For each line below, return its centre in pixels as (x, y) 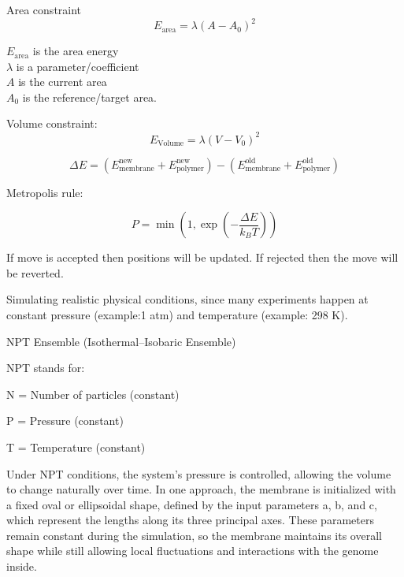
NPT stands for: (46, 368)
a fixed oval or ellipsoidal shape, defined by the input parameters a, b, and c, (192, 504)
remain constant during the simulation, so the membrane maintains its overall (194, 535)
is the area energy (76, 51)
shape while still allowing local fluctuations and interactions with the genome (193, 551)
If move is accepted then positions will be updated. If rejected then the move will (202, 257)
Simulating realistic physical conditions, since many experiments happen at (187, 299)
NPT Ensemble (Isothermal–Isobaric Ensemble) (121, 341)
